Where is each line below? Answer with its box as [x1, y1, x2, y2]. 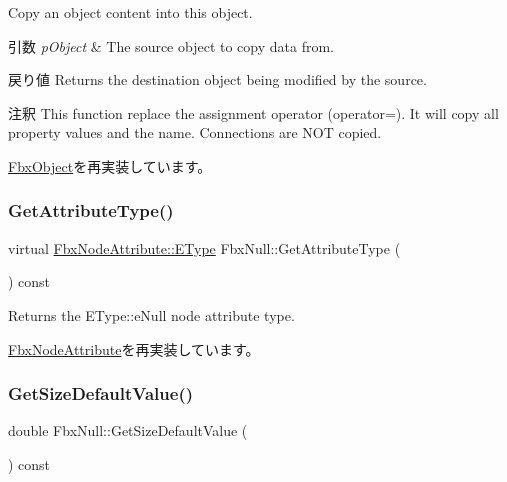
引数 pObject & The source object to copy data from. [8, 35, 334, 56]
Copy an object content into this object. [8, 2, 253, 22]
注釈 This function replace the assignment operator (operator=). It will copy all [8, 102, 499, 123]
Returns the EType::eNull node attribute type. [8, 304, 295, 325]
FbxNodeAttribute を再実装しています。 [8, 338, 260, 359]
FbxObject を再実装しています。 [8, 155, 212, 176]
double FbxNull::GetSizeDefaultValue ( [8, 420, 248, 441]
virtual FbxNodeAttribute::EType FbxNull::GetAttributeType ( [8, 237, 401, 258]
